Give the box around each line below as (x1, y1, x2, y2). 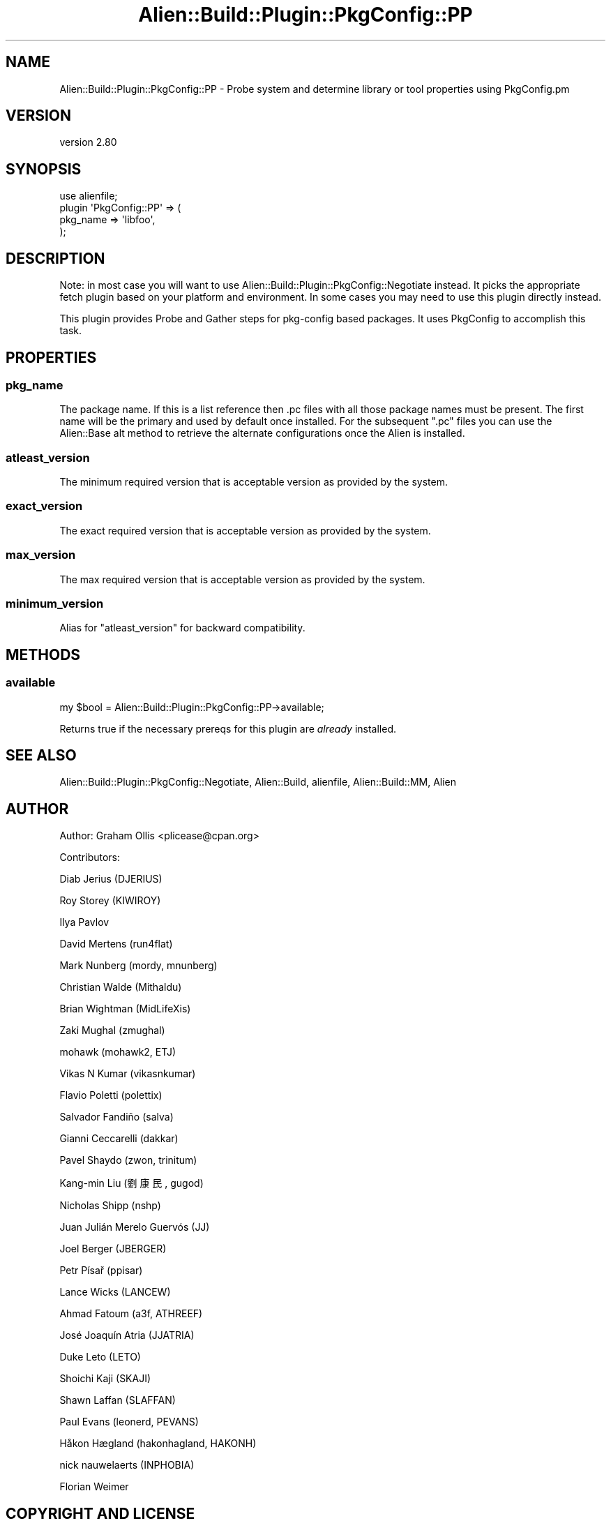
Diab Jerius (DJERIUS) (59, 873, 163, 885)
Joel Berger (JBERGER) (59, 1243, 167, 1255)
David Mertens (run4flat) (59, 938, 173, 950)
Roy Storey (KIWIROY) (59, 894, 161, 907)
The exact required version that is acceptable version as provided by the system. (59, 524, 431, 537)
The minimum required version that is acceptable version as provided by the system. (59, 476, 448, 488)
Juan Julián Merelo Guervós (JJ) (59, 1221, 210, 1234)
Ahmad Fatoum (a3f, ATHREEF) (59, 1308, 203, 1320)
